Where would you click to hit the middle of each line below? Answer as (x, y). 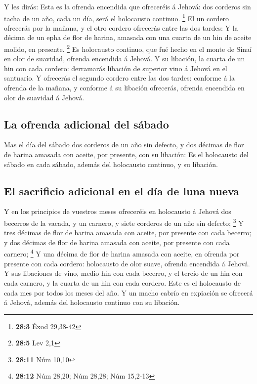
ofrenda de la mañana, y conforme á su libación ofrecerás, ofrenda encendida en (124, 88)
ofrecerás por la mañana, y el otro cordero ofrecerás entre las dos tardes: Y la (121, 27)
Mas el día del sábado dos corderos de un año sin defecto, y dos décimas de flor (124, 145)
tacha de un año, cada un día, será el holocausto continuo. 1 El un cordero (117, 17)
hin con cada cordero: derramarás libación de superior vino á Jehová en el (116, 68)
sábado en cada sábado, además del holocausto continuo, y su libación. (111, 164)
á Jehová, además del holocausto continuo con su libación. (92, 302)
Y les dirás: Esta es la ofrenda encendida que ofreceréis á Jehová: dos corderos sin (128, 6)
